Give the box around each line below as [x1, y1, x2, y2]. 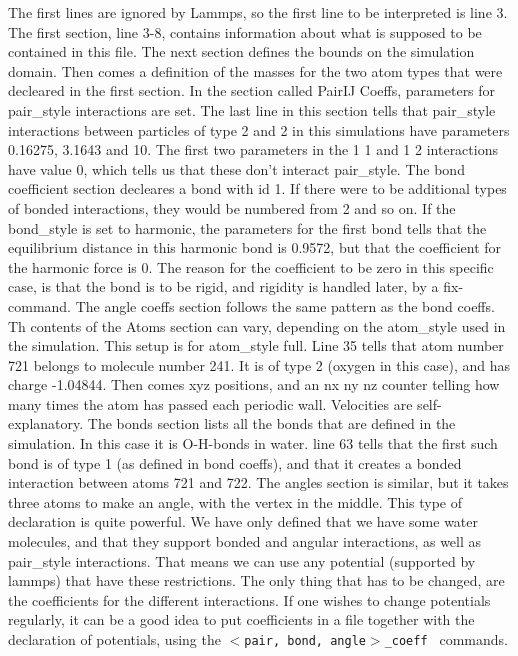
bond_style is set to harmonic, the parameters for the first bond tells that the [8, 217, 487, 238]
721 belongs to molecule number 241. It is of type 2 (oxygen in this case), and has [8, 354, 511, 375]
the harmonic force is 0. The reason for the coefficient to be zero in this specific [8, 256, 494, 277]
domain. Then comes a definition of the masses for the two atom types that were [8, 60, 503, 81]
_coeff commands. [384, 629, 508, 649]
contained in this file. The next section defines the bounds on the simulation [8, 41, 475, 62]
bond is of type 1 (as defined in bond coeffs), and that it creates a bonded [8, 452, 462, 473]
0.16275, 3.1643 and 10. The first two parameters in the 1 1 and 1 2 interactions [8, 139, 498, 160]
